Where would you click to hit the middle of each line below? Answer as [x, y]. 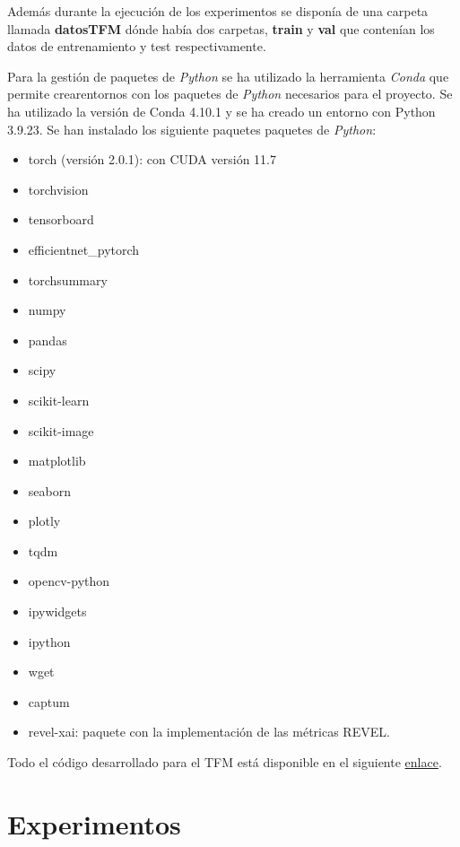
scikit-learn [59, 400]
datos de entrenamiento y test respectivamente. [137, 46]
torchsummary [68, 279]
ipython [49, 641]
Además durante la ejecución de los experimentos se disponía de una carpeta [218, 11]
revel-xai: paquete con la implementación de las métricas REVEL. [209, 732]
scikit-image [61, 430]
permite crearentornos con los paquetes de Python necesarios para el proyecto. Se [230, 94]
